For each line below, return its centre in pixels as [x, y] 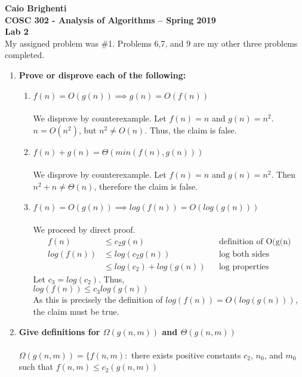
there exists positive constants [186, 355]
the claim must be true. [76, 311]
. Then [283, 174]
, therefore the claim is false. [146, 186]
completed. [25, 55]
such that [36, 367]
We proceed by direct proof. [84, 229]
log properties [244, 267]
